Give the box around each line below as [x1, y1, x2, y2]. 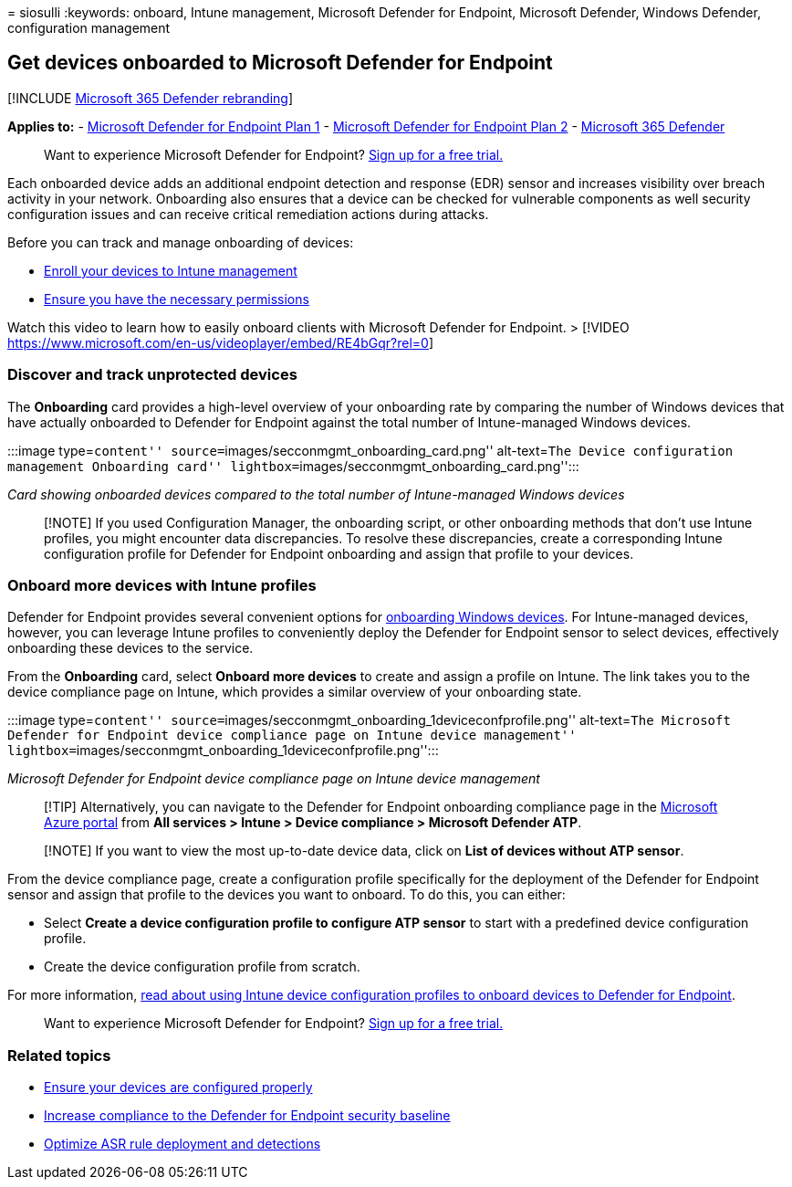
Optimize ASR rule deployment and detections [44, 1136, 321, 1152]
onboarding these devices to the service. [7, 640, 254, 657]
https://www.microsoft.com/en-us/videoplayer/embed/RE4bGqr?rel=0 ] [7, 334, 434, 351]
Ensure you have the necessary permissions [44, 290, 309, 307]
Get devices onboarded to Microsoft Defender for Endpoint [7, 51, 553, 75]
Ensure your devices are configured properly [44, 1079, 313, 1096]
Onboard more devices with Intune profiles [7, 575, 317, 594]
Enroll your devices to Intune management [44, 262, 297, 278]
